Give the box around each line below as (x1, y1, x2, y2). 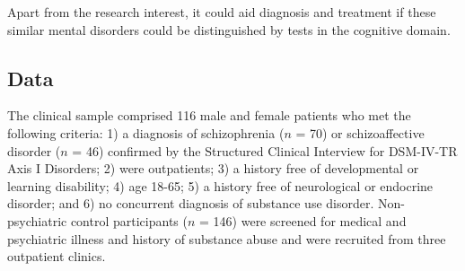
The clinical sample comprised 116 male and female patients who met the (7, 106, 411, 125)
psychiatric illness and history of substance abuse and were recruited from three (7, 229, 446, 248)
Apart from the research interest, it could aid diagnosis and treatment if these (7, 3, 436, 21)
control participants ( (70, 211, 188, 230)
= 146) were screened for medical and (199, 211, 407, 230)
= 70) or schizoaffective (295, 123, 425, 142)
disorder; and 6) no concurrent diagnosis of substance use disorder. (7, 194, 374, 213)
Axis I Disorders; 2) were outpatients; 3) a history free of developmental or (7, 159, 419, 178)
